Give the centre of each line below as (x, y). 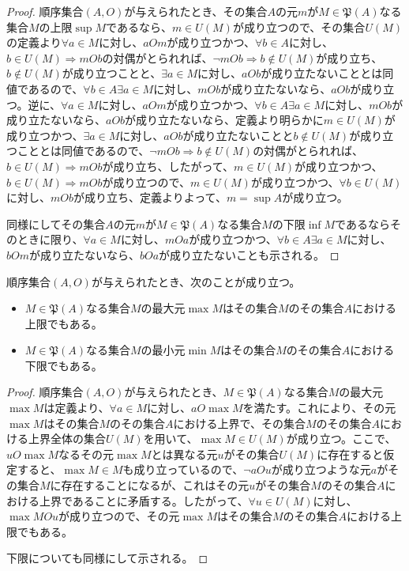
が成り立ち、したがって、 (168, 166)
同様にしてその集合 (56, 223)
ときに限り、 (50, 239)
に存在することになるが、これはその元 (150, 485)
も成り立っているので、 (183, 469)
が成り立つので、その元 (119, 516)
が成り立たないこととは (322, 73)
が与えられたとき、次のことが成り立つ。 (196, 281)
